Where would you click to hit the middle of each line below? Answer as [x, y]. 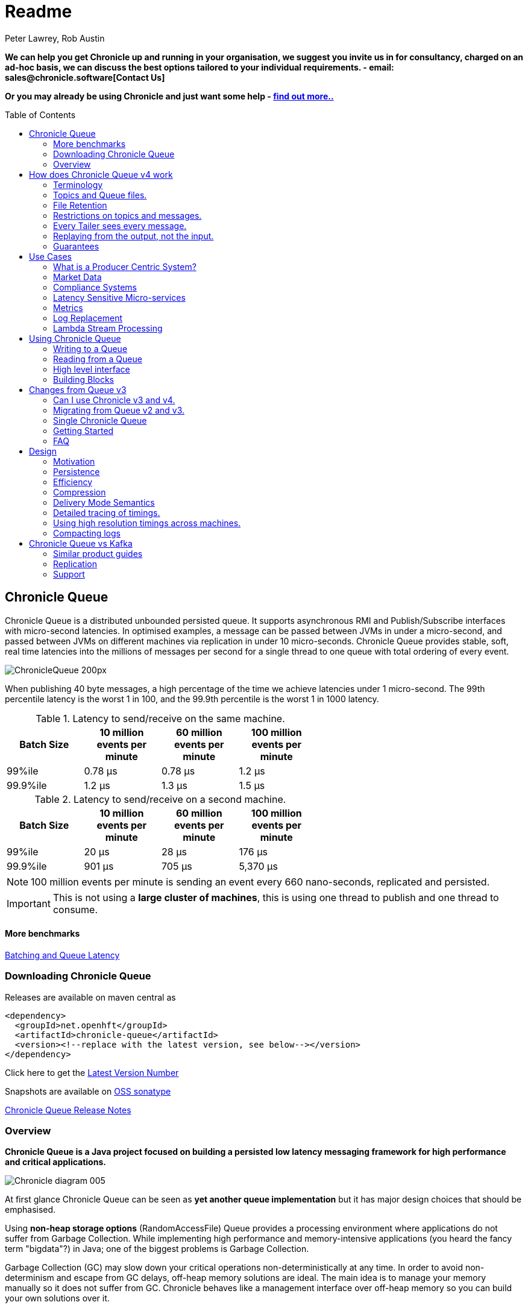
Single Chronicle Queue [100, 420]
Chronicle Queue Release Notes [68, 1110]
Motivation [74, 461]
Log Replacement [88, 318]
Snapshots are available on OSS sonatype [88, 1091]
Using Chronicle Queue [75, 338]
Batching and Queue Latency [62, 955]
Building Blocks [83, 379]
